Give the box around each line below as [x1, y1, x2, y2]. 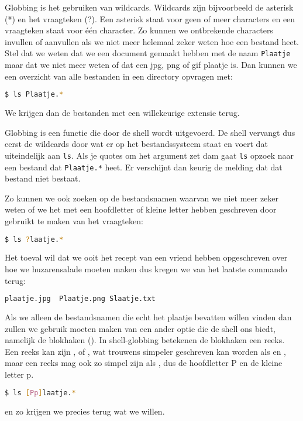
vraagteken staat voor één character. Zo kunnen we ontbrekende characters [5, 24, 273, 36]
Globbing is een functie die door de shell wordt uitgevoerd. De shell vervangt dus [5, 126, 295, 138]
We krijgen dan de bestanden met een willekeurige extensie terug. [5, 107, 240, 119]
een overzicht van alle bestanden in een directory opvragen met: [5, 70, 233, 82]
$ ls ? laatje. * [5, 235, 64, 244]
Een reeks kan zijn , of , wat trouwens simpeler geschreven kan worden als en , [5, 345, 286, 357]
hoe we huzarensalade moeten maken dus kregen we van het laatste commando [5, 263, 287, 275]
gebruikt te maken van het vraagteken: [5, 214, 143, 227]
